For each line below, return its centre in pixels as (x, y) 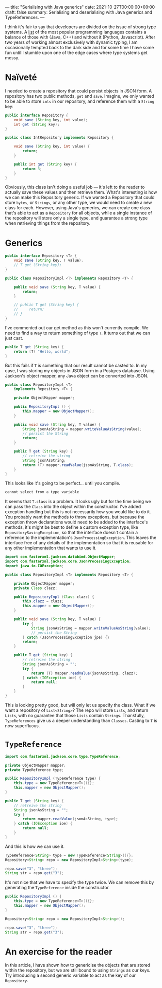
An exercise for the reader (59, 952)
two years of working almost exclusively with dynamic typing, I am (71, 42)
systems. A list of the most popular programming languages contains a (76, 32)
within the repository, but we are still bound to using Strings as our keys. (78, 970)
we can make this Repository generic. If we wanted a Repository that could (80, 198)
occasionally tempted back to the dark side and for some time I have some (80, 47)
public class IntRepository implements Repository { (59, 138)
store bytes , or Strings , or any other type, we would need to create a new (79, 203)
